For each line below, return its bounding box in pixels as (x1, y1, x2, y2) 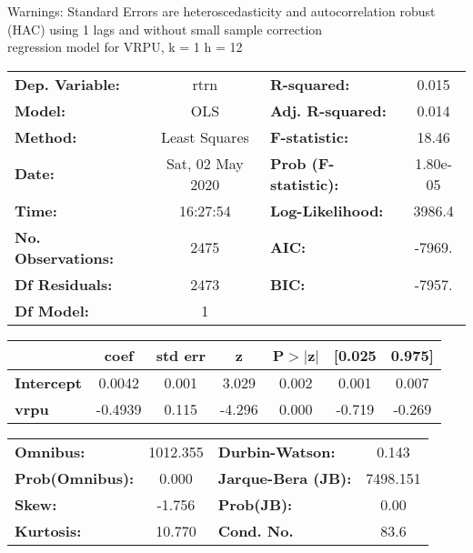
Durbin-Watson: (217, 440, 336, 462)
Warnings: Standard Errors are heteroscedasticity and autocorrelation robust (7, 2, 436, 20)
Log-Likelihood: (269, 199, 384, 221)
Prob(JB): (217, 493, 293, 515)
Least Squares (160, 126, 249, 147)
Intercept (15, 371, 82, 393)
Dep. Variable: (15, 73, 120, 95)
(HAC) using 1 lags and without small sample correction (7, 19, 323, 38)
